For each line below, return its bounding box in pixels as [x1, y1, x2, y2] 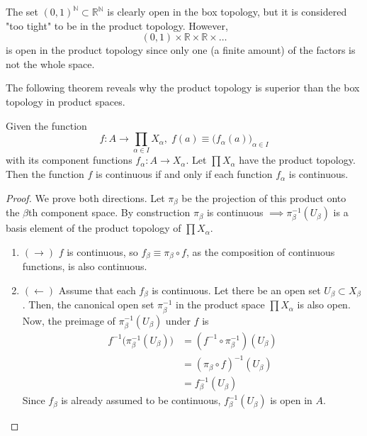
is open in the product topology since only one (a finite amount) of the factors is [6, 43, 356, 57]
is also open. [297, 297, 351, 312]
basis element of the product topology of [6, 220, 181, 235]
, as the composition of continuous [186, 244, 335, 259]
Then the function [6, 167, 84, 181]
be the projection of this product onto [181, 190, 346, 205]
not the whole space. [6, 56, 95, 71]
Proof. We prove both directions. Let [6, 190, 165, 205]
